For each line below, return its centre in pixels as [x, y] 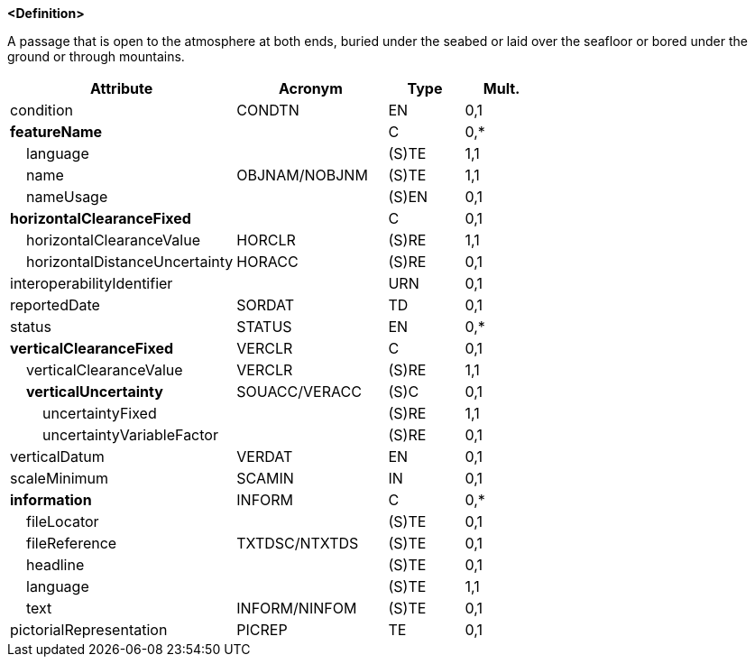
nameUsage [67, 197]
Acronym [310, 88]
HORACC [267, 262]
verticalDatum [57, 456]
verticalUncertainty [95, 392]
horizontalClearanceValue [113, 240]
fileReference [72, 543]
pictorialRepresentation [89, 630]
